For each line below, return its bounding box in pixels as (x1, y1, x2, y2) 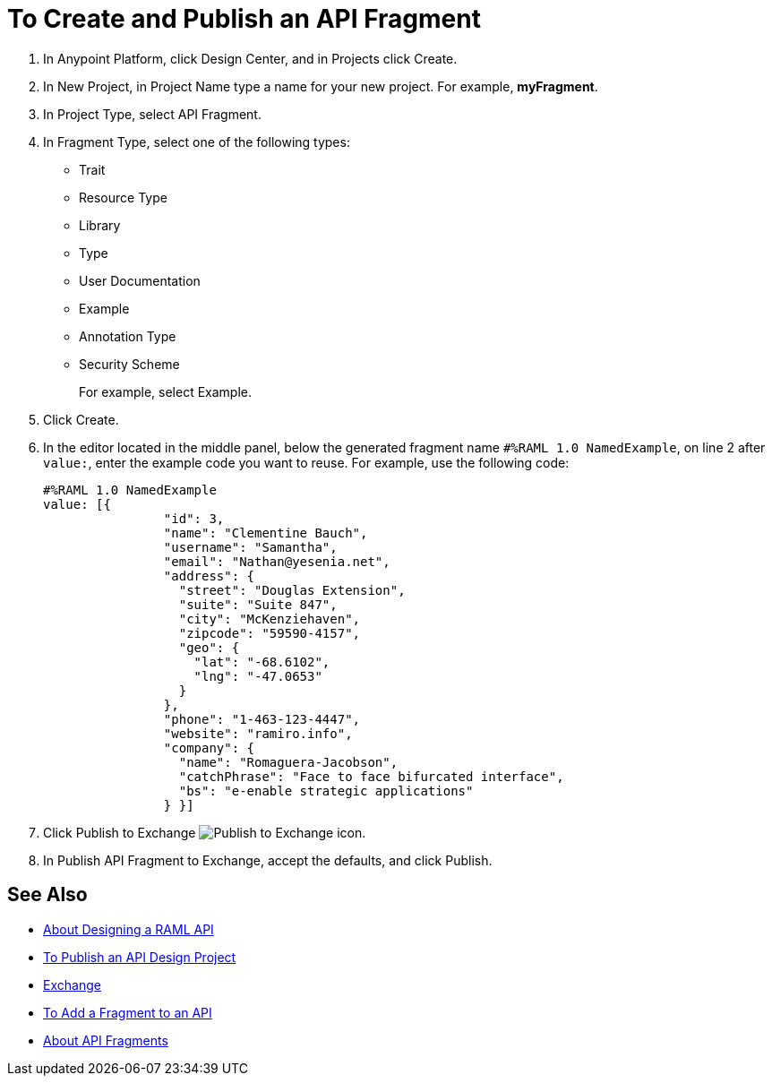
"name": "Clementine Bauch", (163, 525, 368, 540)
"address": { (163, 568, 255, 583)
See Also (7, 883, 88, 907)
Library (79, 217, 121, 233)
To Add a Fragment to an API (43, 1004, 212, 1020)
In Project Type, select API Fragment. (43, 106, 262, 122)
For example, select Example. (79, 383, 252, 400)
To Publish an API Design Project (43, 949, 236, 965)
